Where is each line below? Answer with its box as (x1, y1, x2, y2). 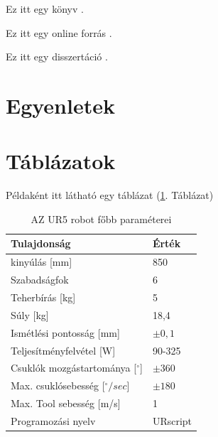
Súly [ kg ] (11, 307, 49, 322)
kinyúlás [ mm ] (11, 254, 72, 269)
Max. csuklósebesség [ (11, 378, 105, 393)
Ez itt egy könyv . (6, 1, 84, 16)
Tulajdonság (11, 236, 71, 251)
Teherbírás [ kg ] (11, 290, 76, 304)
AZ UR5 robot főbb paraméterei (31, 211, 172, 226)
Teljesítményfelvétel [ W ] (11, 342, 116, 357)
